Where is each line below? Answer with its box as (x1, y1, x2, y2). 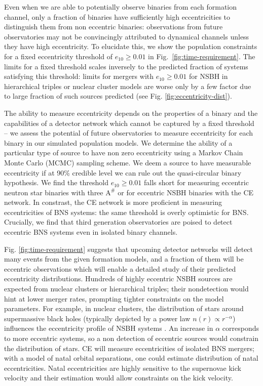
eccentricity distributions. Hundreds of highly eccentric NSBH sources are (4, 273, 233, 284)
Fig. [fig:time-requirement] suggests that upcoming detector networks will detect (4, 243, 253, 254)
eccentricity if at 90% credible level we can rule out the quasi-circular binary (4, 167, 242, 178)
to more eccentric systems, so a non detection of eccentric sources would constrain (4, 333, 258, 343)
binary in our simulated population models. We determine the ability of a (4, 137, 233, 148)
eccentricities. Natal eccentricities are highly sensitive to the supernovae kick (4, 362, 241, 373)
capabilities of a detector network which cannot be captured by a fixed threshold (4, 117, 254, 128)
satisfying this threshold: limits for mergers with (4, 71, 154, 81)
